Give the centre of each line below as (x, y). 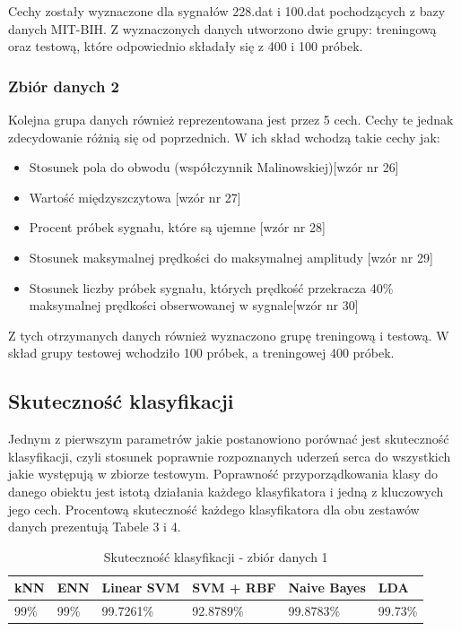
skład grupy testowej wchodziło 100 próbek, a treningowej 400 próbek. (201, 353)
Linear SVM (141, 588)
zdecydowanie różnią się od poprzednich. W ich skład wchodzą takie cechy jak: (224, 137)
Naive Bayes (327, 588)
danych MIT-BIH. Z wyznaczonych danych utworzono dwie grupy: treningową (222, 28)
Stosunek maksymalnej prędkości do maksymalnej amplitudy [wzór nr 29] (231, 257)
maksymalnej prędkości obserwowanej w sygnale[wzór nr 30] (194, 305)
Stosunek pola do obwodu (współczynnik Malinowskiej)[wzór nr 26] (214, 167)
